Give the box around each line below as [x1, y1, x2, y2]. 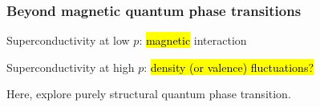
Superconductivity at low [6, 32, 130, 49]
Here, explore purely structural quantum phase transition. [6, 85, 291, 102]
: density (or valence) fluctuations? [144, 58, 314, 75]
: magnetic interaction [139, 32, 247, 49]
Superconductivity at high [6, 58, 135, 75]
